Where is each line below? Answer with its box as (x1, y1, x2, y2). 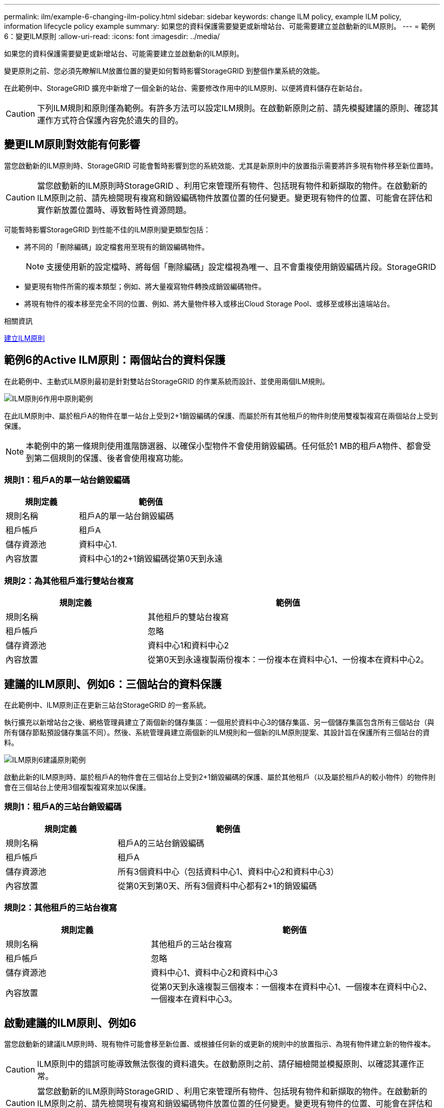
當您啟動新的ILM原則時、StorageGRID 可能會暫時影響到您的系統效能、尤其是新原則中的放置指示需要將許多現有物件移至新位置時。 (4, 161, 438, 170)
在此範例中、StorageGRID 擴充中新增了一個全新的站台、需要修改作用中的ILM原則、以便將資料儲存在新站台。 (4, 84, 367, 92)
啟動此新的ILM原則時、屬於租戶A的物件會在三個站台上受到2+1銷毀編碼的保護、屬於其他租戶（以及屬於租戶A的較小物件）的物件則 (4, 773, 436, 782)
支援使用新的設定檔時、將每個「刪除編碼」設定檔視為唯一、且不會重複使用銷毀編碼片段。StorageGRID (46, 261, 436, 272)
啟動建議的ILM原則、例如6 (4, 1016, 136, 1029)
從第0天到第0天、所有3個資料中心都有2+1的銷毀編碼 (118, 880, 317, 891)
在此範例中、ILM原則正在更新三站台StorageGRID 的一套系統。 (4, 701, 211, 710)
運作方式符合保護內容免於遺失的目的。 (37, 115, 183, 125)
